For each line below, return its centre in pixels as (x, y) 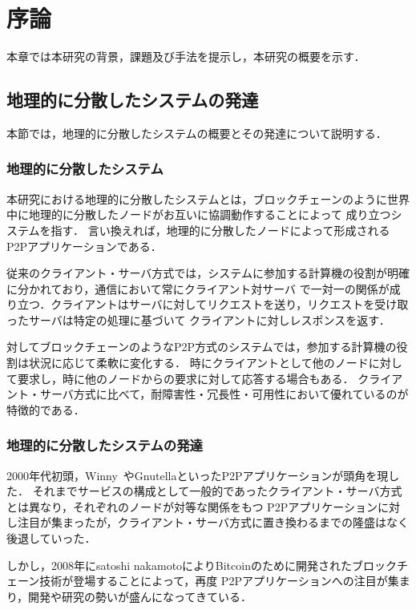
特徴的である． (46, 409)
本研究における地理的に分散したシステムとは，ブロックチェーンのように (197, 198)
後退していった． (51, 538)
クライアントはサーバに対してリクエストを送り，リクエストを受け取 (230, 304)
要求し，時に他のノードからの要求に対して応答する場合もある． (186, 378)
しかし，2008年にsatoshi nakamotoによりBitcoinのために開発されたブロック (202, 565)
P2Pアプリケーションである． (84, 246)
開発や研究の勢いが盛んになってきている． (140, 596)
